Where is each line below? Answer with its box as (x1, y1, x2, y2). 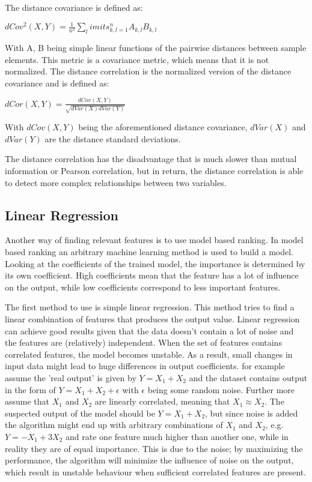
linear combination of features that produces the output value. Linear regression (5, 313, 300, 325)
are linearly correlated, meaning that (94, 395, 230, 408)
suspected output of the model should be (5, 406, 155, 419)
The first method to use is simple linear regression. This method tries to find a (5, 301, 295, 313)
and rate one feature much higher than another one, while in (66, 430, 289, 442)
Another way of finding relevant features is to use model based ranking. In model (5, 233, 304, 246)
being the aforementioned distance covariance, (78, 121, 248, 133)
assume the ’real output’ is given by (5, 372, 136, 384)
